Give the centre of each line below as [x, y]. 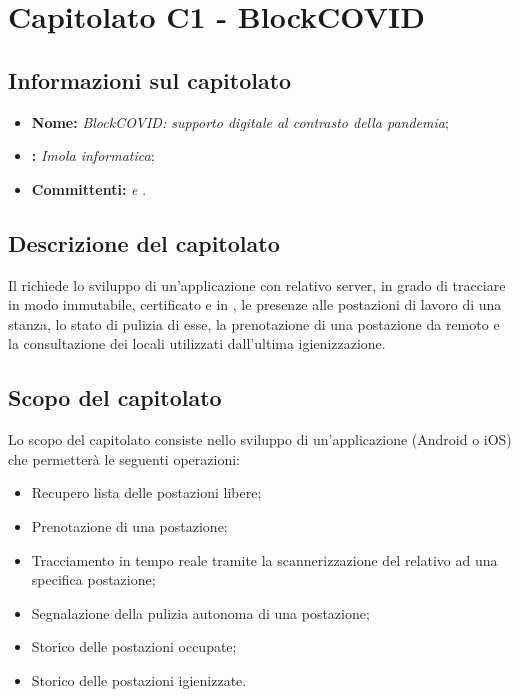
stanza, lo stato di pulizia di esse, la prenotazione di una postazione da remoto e [254, 323]
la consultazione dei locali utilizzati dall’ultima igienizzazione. [197, 343]
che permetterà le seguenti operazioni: [124, 458]
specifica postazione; [93, 579]
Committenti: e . [89, 188]
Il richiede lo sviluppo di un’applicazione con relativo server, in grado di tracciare [257, 284]
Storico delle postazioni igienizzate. [139, 679]
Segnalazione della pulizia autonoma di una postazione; [200, 612]
